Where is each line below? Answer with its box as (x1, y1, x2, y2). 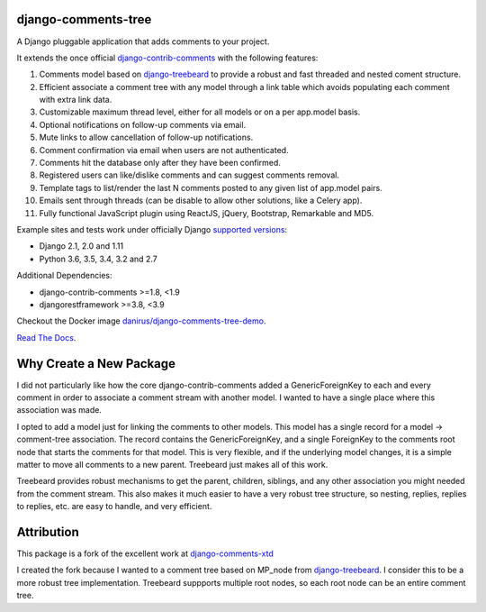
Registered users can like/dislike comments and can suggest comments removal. (39, 169, 339, 180)
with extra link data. (39, 95, 112, 105)
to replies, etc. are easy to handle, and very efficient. (16, 501, 212, 512)
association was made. (16, 405, 103, 416)
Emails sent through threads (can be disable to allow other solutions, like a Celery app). (39, 195, 363, 206)
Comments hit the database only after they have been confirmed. (39, 158, 281, 169)
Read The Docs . (16, 332, 76, 343)
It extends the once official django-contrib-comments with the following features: (16, 52, 319, 63)
